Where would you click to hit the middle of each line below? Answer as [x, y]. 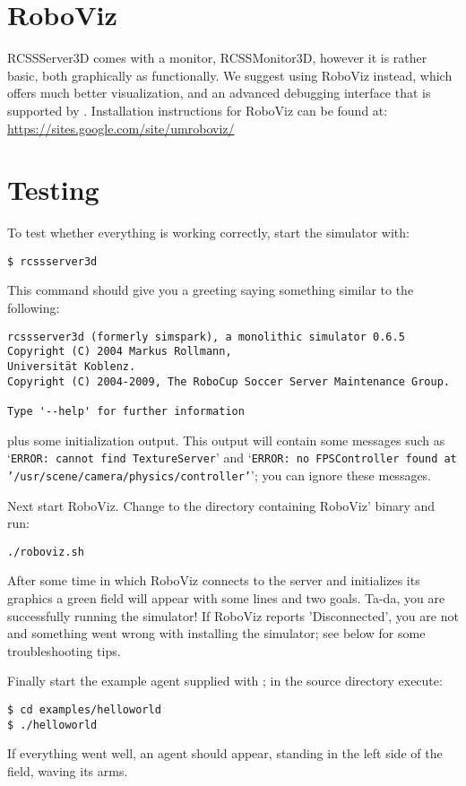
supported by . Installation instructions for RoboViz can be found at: [198, 110]
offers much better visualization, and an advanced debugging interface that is [219, 93]
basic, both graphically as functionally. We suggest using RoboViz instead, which [230, 75]
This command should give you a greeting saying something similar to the [211, 290]
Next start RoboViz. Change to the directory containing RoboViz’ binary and [221, 505]
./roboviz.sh [46, 552]
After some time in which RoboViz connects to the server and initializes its [214, 580]
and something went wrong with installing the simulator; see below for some [216, 633]
